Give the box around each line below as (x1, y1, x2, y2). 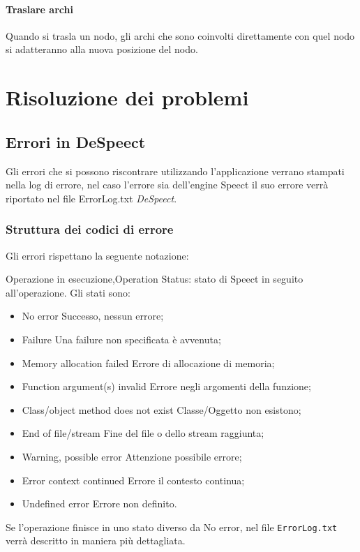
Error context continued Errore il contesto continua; (22, 472, 245, 487)
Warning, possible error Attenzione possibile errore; (22, 449, 242, 463)
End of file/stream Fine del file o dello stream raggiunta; (22, 426, 264, 440)
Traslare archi (6, 1, 73, 16)
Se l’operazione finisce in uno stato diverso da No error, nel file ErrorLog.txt (6, 519, 338, 534)
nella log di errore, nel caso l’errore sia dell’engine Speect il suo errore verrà (6, 177, 329, 192)
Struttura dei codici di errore (6, 221, 174, 238)
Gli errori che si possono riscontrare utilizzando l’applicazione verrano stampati (6, 163, 345, 178)
